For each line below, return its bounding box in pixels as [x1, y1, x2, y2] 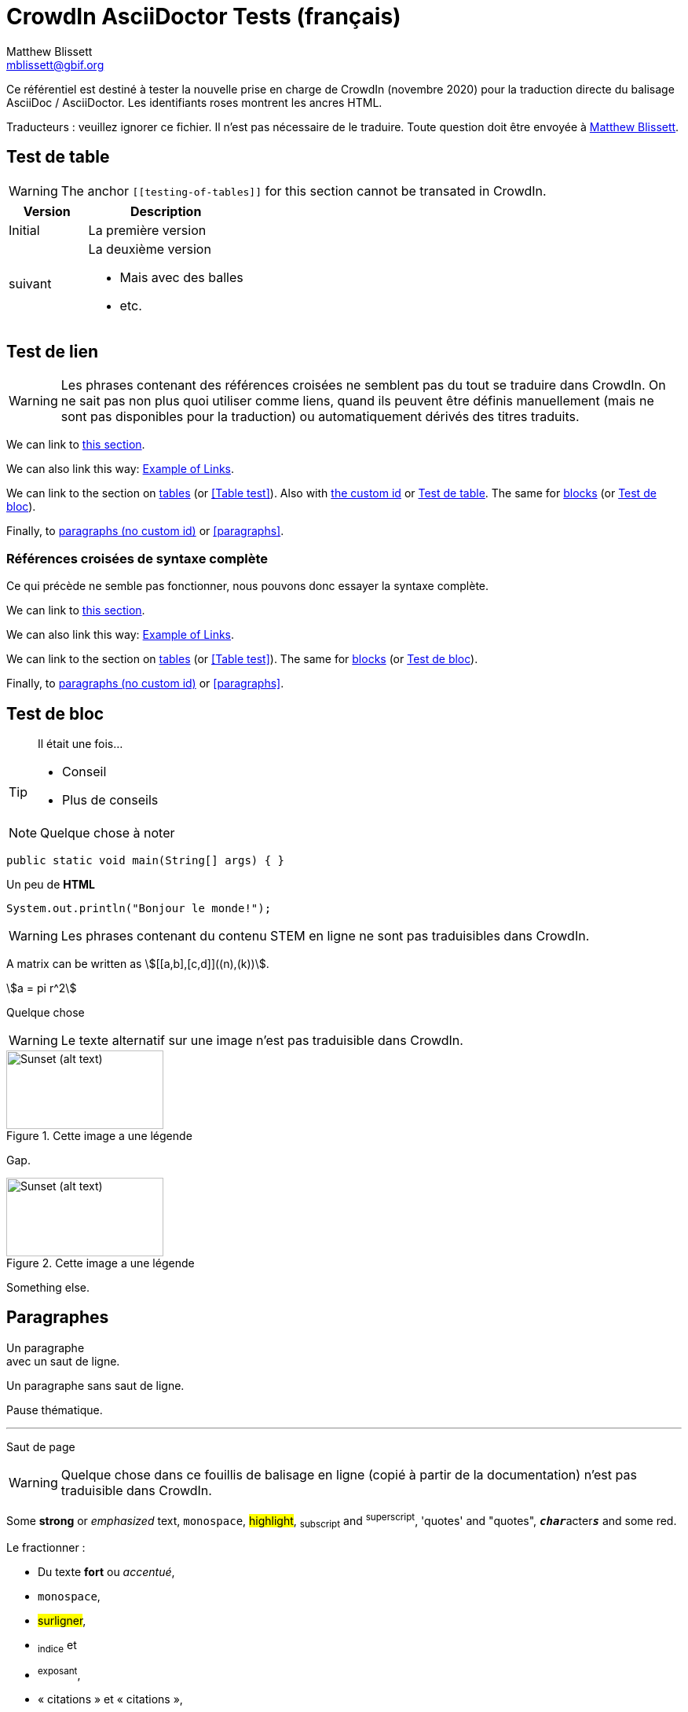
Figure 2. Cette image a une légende [6, 1256, 195, 1270]
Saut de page [6, 1439, 75, 1454]
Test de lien [6, 342, 98, 362]
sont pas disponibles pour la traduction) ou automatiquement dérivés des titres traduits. [60, 409, 580, 425]
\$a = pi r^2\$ [6, 981, 77, 995]
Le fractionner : [6, 1541, 86, 1555]
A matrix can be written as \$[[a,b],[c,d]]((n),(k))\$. [6, 957, 269, 971]
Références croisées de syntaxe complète [6, 550, 268, 566]
